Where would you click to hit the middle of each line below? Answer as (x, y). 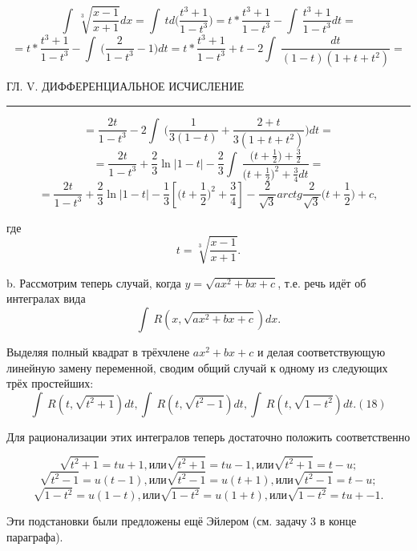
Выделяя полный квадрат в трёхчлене (98, 351)
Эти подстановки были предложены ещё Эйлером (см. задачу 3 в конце (182, 521)
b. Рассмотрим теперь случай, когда (94, 282)
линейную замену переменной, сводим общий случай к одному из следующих (197, 367)
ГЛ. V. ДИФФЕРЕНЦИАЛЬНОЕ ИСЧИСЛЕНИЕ (126, 86)
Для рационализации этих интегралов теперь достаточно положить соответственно (208, 436)
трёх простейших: (50, 383)
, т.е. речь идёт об (322, 282)
